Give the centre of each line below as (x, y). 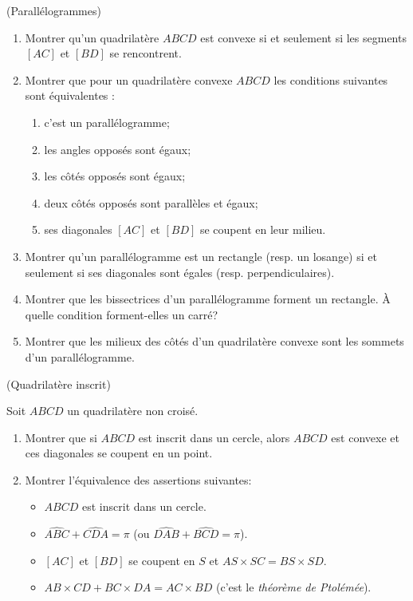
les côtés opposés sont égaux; (115, 176)
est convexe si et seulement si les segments (303, 37)
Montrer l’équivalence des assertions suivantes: (138, 479)
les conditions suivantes (331, 79)
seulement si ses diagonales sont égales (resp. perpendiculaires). (180, 272)
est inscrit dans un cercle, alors (214, 437)
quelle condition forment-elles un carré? (122, 314)
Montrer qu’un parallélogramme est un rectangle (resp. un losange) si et (201, 256)
